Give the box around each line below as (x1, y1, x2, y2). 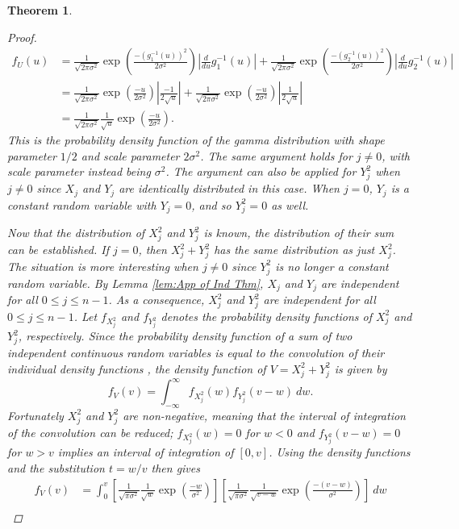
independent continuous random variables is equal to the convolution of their (7, 344, 385, 361)
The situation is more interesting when (7, 257, 198, 274)
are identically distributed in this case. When (119, 180, 340, 197)
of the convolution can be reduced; (7, 423, 173, 440)
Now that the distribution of (7, 224, 145, 241)
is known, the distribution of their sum (203, 224, 394, 241)
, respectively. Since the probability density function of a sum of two (18, 327, 353, 344)
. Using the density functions (269, 444, 411, 460)
